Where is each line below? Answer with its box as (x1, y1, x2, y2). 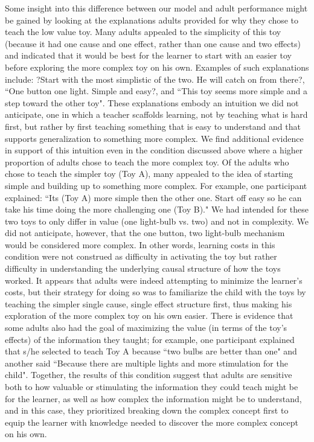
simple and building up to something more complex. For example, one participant (5, 179, 307, 191)
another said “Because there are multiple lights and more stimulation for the (5, 356, 288, 369)
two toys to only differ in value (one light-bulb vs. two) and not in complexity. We (5, 214, 309, 227)
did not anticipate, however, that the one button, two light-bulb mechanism (5, 226, 285, 239)
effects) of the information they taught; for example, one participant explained (5, 333, 295, 345)
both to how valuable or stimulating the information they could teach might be (5, 380, 298, 392)
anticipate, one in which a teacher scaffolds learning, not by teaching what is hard (5, 108, 308, 121)
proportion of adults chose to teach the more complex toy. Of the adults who (5, 155, 289, 168)
